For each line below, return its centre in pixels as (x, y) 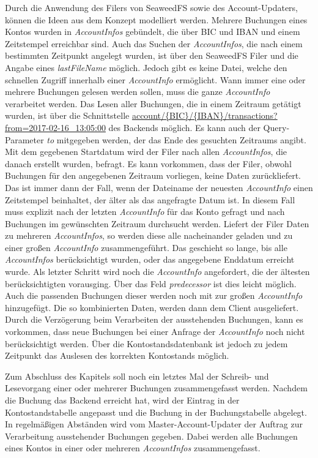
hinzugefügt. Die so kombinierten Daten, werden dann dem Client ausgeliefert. (152, 307)
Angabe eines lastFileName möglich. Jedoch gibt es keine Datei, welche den (146, 67)
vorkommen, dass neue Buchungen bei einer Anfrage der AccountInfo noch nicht (155, 332)
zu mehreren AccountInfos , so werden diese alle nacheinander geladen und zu (149, 235)
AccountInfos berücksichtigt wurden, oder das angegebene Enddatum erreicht (150, 259)
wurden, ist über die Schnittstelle (67, 115)
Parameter (24, 139)
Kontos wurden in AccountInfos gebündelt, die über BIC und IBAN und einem (153, 32)
